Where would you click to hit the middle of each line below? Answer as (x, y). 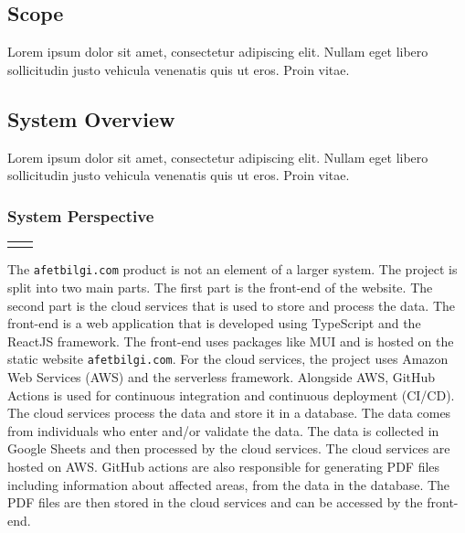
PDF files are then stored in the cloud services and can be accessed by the (215, 502)
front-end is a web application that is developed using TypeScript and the (214, 323)
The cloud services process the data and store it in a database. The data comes (229, 413)
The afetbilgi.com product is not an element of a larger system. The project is (232, 269)
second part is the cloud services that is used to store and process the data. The (232, 305)
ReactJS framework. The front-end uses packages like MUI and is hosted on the (231, 341)
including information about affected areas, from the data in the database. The (229, 484)
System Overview (91, 118)
